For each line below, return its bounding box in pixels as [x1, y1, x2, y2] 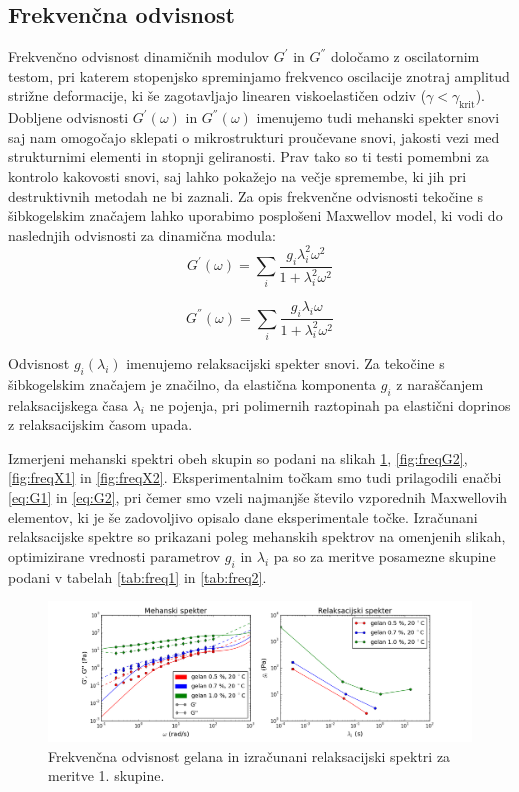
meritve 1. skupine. [48, 765, 165, 786]
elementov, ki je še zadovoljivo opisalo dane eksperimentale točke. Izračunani [8, 506, 478, 527]
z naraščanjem [396, 373, 484, 394]
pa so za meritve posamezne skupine [273, 545, 496, 566]
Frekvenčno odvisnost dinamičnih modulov [8, 46, 269, 67]
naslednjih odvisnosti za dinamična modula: [8, 224, 276, 245]
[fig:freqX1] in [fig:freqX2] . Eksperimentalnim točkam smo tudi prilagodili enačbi [8, 467, 502, 488]
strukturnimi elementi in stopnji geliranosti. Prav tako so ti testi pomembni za [8, 146, 490, 167]
